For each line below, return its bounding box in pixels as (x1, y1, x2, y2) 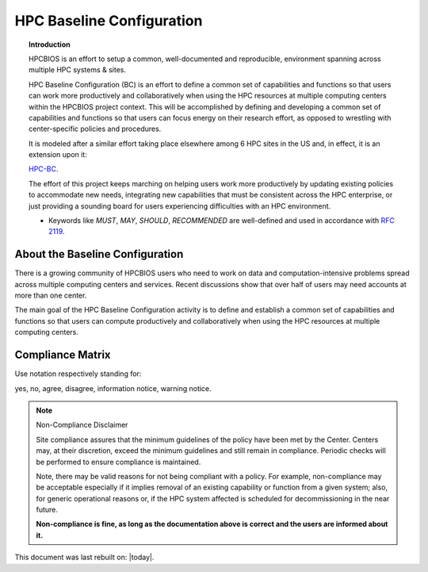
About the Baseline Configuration (14, 248, 184, 261)
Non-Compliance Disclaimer (36, 420, 128, 430)
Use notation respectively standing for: (14, 369, 142, 378)
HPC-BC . (29, 164, 59, 174)
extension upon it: (29, 150, 87, 159)
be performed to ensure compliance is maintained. (36, 457, 201, 466)
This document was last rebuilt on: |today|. (14, 552, 155, 562)
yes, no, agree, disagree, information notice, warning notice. (14, 383, 212, 393)
